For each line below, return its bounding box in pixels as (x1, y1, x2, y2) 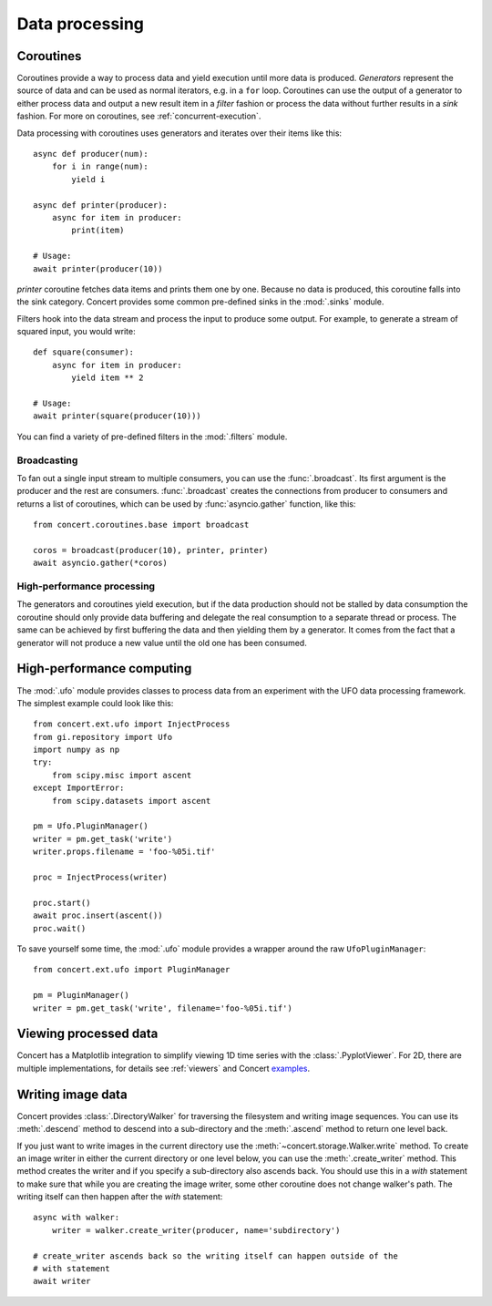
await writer (33, 1276, 91, 1287)
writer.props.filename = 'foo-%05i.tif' (33, 847, 216, 857)
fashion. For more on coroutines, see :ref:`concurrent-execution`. (16, 110, 261, 122)
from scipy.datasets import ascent (51, 796, 211, 806)
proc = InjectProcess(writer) (33, 872, 169, 882)
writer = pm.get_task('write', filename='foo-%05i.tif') (33, 1003, 293, 1013)
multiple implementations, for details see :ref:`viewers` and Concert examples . (16, 1063, 311, 1074)
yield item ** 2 (71, 373, 144, 383)
